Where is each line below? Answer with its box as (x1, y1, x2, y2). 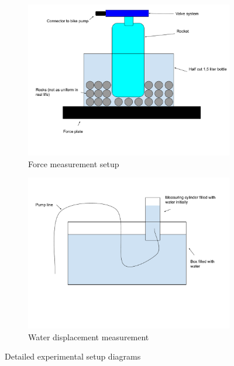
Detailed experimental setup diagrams (5, 350, 141, 362)
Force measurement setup (28, 157, 119, 170)
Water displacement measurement (28, 330, 149, 343)
